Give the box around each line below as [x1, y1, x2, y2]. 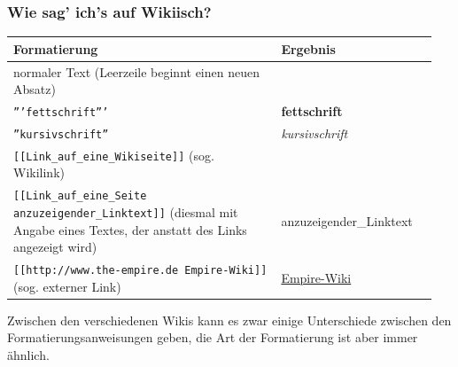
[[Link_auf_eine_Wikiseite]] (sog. [13, 145, 214, 164]
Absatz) [13, 80, 56, 98]
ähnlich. [7, 346, 50, 363]
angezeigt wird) [13, 238, 97, 256]
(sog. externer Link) [13, 277, 121, 295]
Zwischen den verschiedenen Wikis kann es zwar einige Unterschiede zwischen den [7, 310, 452, 329]
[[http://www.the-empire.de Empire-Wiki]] [13, 264, 268, 277]
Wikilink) [13, 163, 65, 182]
